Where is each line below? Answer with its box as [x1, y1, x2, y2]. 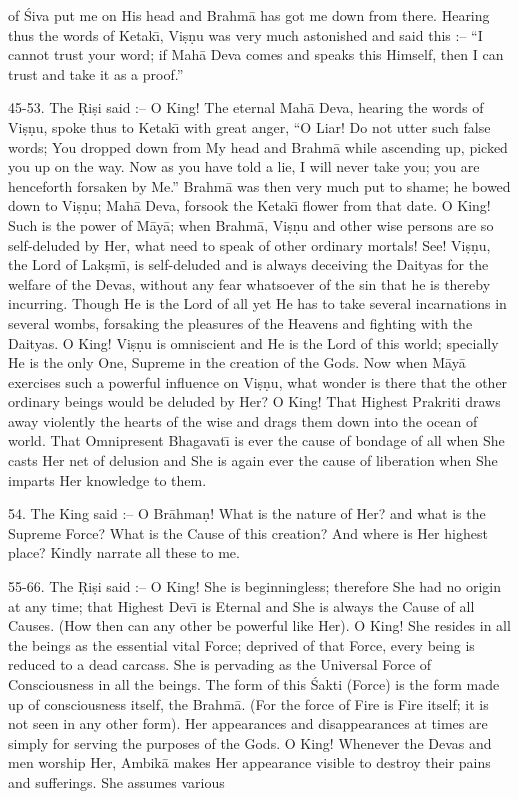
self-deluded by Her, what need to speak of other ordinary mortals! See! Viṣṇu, [8, 234, 491, 255]
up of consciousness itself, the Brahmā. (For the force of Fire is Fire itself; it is [8, 693, 489, 714]
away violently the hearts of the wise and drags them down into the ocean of [8, 410, 478, 431]
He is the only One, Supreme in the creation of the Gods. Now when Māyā [8, 352, 466, 373]
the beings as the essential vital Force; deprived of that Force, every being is [8, 634, 475, 655]
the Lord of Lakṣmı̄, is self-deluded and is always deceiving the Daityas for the [8, 254, 489, 275]
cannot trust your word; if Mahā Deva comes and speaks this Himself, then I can [8, 44, 504, 65]
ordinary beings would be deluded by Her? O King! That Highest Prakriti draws [8, 391, 501, 412]
